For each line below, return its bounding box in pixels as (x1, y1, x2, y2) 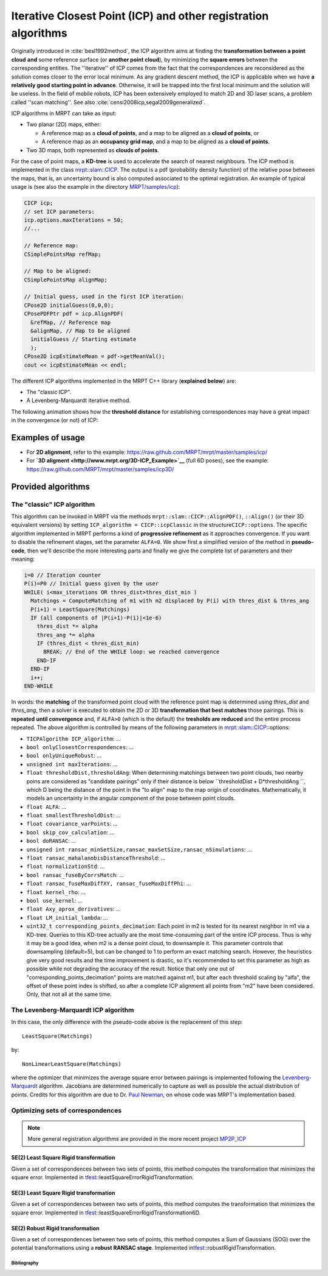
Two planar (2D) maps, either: (26, 121, 101, 128)
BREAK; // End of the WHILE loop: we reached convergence (43, 649, 220, 655)
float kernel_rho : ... (26, 888, 86, 895)
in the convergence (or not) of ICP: (11, 417, 98, 424)
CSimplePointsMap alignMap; (24, 276, 108, 283)
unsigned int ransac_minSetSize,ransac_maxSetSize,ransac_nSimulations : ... (26, 845, 252, 853)
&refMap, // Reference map (30, 319, 111, 326)
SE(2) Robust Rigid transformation (11, 1224, 100, 1232)
